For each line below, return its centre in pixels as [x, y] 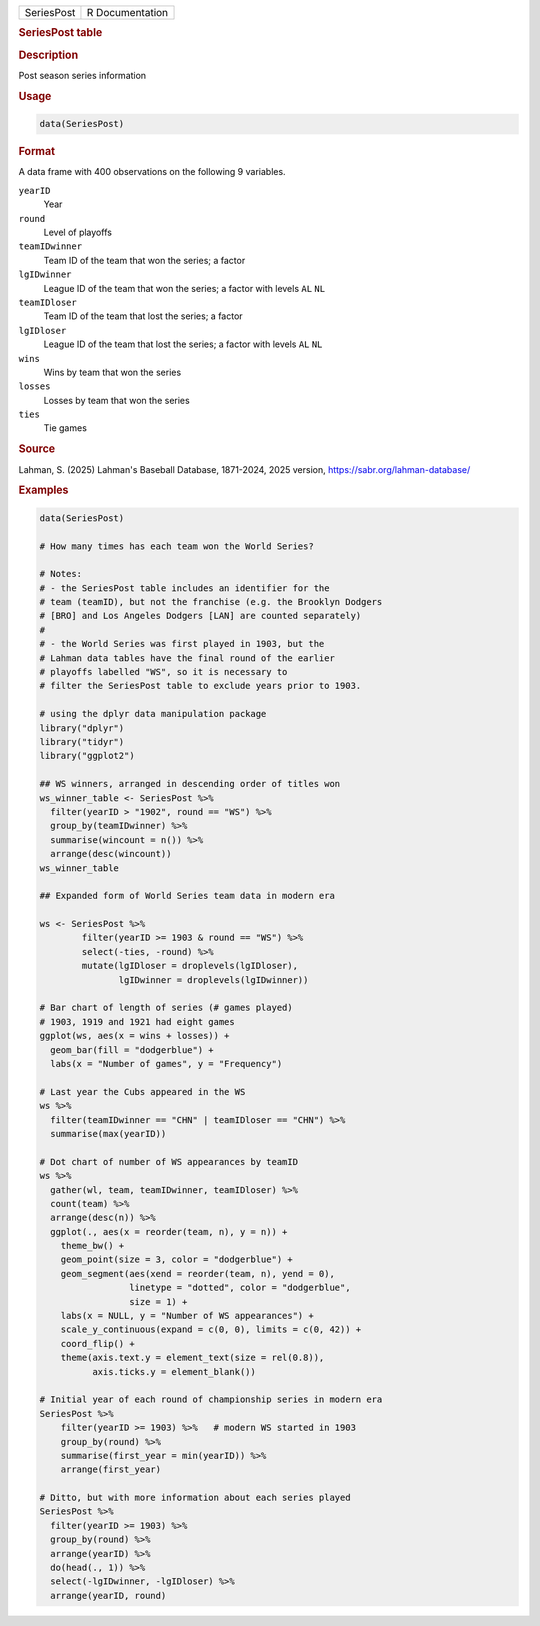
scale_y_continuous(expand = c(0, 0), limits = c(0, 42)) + [211, 1329]
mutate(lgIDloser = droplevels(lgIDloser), [190, 966]
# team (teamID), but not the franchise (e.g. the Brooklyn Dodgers [211, 602]
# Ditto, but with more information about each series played [195, 1498]
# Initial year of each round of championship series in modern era [211, 1399]
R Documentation [127, 12]
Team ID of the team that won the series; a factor [144, 260]
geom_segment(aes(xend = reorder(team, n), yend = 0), [197, 1273]
